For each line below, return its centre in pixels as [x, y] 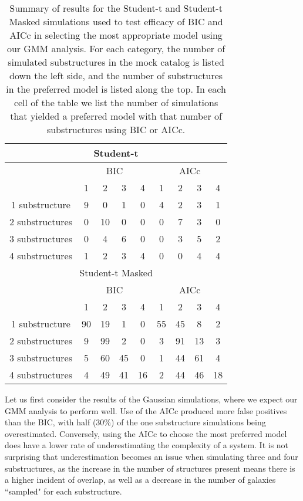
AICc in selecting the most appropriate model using [116, 35]
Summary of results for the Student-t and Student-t [116, 8]
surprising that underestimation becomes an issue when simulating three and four [151, 456]
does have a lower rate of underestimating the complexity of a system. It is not [147, 445]
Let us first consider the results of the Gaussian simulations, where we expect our [151, 399]
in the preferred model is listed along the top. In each [116, 89]
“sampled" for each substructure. [63, 491]
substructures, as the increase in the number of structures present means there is [150, 468]
